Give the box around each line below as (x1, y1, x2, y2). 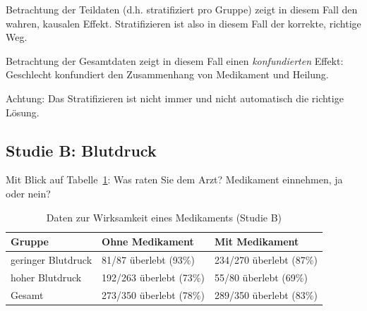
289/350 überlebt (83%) (214, 287, 318, 302)
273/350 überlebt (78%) (102, 287, 205, 302)
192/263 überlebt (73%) (102, 269, 205, 284)
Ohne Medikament (102, 234, 194, 249)
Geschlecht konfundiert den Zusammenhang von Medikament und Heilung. (6, 67, 329, 82)
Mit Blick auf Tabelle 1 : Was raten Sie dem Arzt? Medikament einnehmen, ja (6, 172, 343, 187)
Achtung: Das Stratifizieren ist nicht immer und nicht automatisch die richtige (6, 90, 344, 105)
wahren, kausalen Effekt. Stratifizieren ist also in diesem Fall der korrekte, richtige (6, 16, 361, 30)
